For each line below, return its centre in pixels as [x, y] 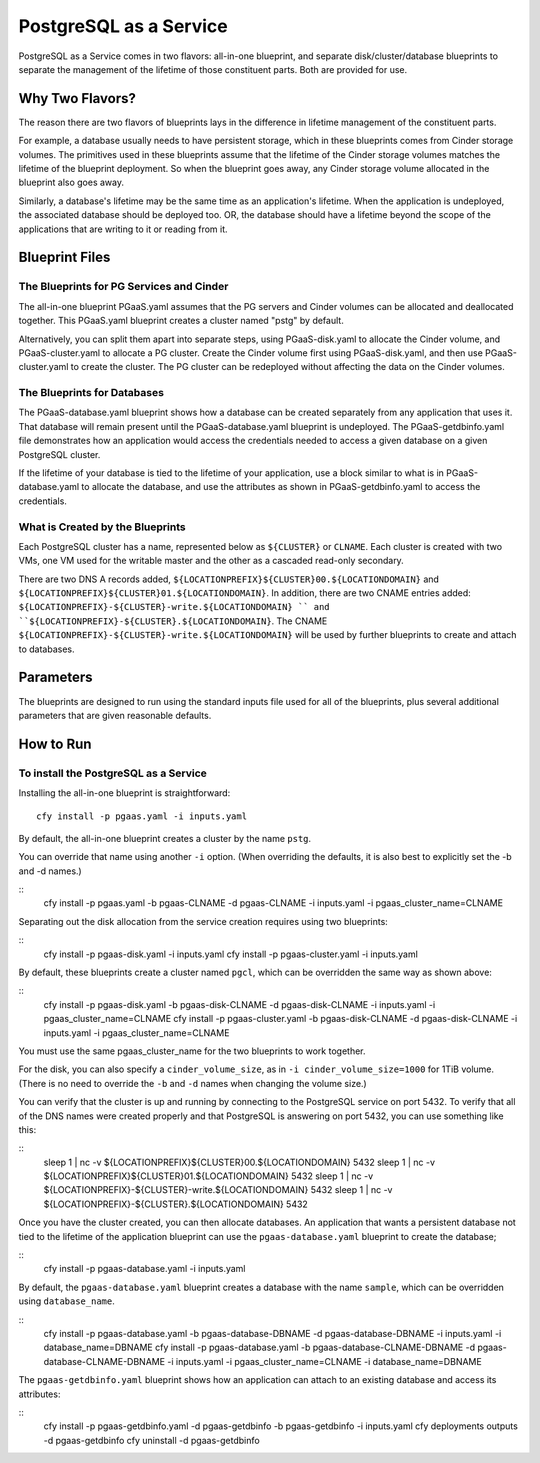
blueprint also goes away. [71, 182]
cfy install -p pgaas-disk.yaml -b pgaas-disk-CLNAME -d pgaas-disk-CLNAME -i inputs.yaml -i [239, 1004]
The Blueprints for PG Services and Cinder [123, 287]
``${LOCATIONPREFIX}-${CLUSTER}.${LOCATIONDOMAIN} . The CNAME [173, 621]
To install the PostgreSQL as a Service [112, 773]
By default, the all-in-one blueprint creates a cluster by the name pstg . [165, 838]
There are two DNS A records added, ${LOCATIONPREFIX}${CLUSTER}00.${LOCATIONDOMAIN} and [229, 579]
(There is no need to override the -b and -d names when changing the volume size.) [192, 1083]
